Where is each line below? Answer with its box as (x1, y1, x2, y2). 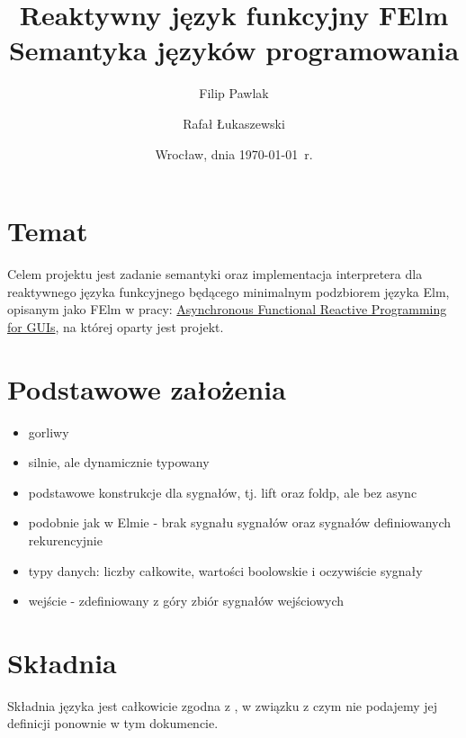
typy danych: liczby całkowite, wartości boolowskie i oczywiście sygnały (28, 561, 423, 580)
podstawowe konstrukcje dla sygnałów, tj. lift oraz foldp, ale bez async (28, 482, 417, 501)
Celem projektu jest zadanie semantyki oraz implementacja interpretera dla (7, 265, 423, 283)
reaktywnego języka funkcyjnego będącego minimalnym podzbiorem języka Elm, (7, 282, 450, 301)
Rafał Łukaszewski (183, 113, 285, 132)
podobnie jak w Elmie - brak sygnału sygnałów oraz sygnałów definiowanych (28, 513, 452, 532)
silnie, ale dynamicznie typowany (28, 453, 210, 472)
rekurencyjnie (28, 530, 103, 549)
